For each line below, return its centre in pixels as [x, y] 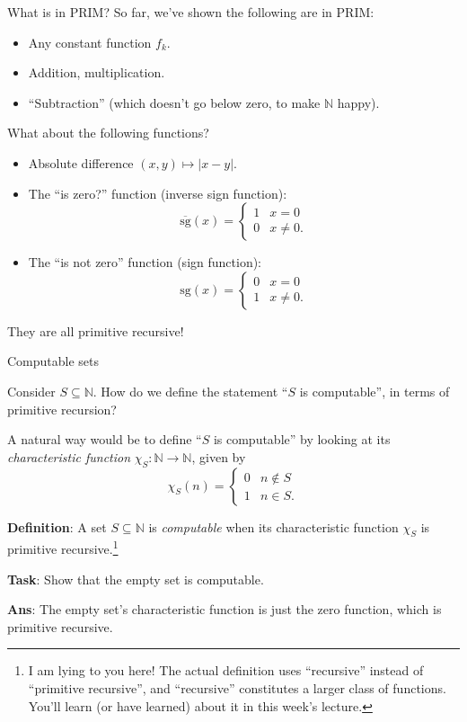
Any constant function [90, 42]
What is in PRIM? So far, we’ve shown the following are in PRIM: [191, 12]
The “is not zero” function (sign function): [145, 262]
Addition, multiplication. [97, 72]
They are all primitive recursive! [96, 330]
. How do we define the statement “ [190, 391]
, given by [219, 456]
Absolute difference [81, 162]
